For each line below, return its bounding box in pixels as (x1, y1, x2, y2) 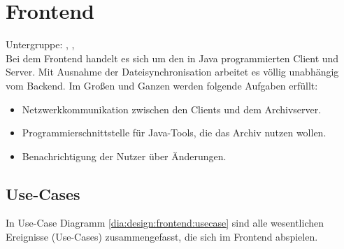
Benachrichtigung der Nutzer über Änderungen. (22, 148, 227, 163)
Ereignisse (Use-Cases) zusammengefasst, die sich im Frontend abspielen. (6, 229, 318, 244)
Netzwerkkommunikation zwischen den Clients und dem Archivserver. (22, 101, 322, 116)
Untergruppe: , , (6, 37, 75, 52)
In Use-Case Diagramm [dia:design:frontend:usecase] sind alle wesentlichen (6, 215, 324, 230)
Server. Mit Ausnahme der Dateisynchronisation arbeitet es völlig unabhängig (6, 64, 339, 79)
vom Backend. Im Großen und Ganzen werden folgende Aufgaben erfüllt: (6, 78, 318, 92)
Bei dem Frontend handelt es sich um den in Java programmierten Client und (6, 50, 339, 65)
